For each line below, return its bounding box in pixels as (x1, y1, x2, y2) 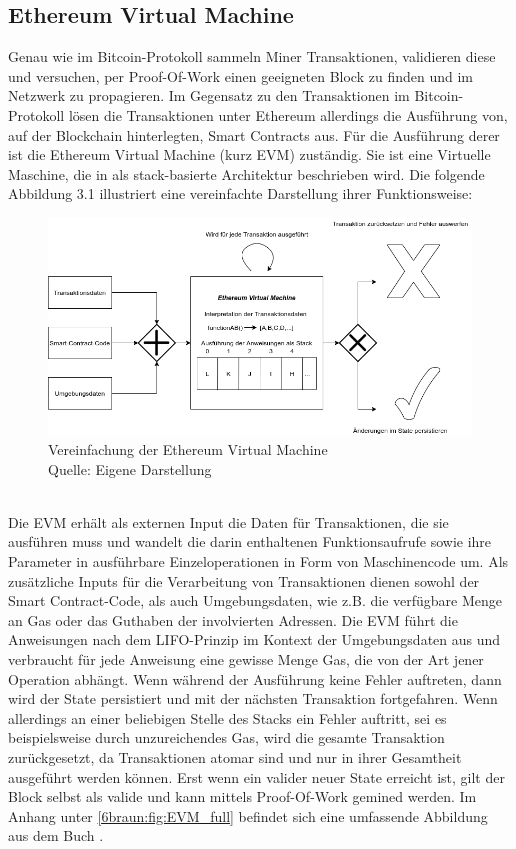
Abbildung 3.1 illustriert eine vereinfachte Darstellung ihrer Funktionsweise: (8, 183, 473, 204)
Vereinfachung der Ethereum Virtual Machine (48, 439, 328, 460)
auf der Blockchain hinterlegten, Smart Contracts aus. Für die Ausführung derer (8, 124, 500, 145)
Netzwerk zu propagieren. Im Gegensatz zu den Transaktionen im (8, 85, 410, 106)
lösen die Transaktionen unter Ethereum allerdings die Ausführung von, (68, 104, 508, 125)
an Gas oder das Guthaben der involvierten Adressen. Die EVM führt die (8, 609, 458, 630)
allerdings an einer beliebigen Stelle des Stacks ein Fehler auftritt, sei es (8, 707, 447, 728)
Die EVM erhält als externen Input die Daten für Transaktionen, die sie (8, 511, 449, 532)
